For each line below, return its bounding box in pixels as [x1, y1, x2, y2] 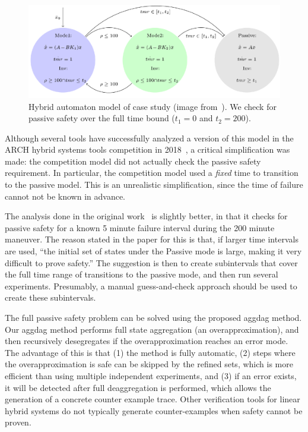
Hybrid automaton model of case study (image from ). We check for [28, 100, 277, 112]
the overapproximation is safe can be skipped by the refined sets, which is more [5, 358, 293, 370]
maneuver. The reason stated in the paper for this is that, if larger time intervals [5, 233, 299, 245]
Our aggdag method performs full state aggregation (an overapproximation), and [5, 323, 299, 335]
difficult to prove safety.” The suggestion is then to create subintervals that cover [5, 256, 298, 269]
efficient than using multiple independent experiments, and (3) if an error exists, [5, 369, 297, 381]
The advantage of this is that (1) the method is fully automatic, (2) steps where [5, 346, 296, 358]
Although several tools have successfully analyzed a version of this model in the [5, 131, 294, 144]
